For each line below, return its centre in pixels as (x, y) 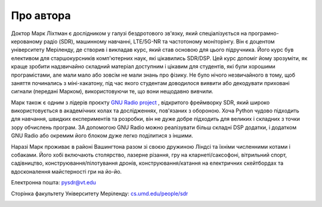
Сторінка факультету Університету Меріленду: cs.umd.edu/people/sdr (100, 193)
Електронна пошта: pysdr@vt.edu (54, 183)
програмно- (264, 33)
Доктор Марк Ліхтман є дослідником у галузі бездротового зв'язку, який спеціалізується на (129, 33)
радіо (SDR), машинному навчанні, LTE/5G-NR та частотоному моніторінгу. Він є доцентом (159, 41)
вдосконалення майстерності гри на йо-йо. (66, 171)
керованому (27, 41)
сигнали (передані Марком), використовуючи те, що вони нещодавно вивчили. (112, 92)
